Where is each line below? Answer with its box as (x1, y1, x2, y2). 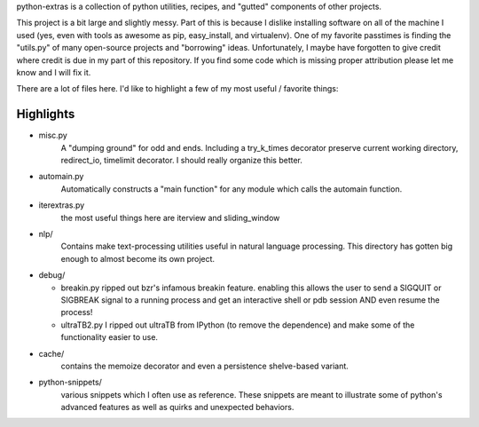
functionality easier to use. (60, 332, 159, 343)
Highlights (16, 107, 75, 122)
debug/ (38, 270, 66, 281)
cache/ (38, 348, 65, 359)
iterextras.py (38, 200, 85, 210)
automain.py (38, 171, 84, 182)
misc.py (38, 130, 68, 141)
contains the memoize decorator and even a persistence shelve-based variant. (60, 360, 349, 371)
